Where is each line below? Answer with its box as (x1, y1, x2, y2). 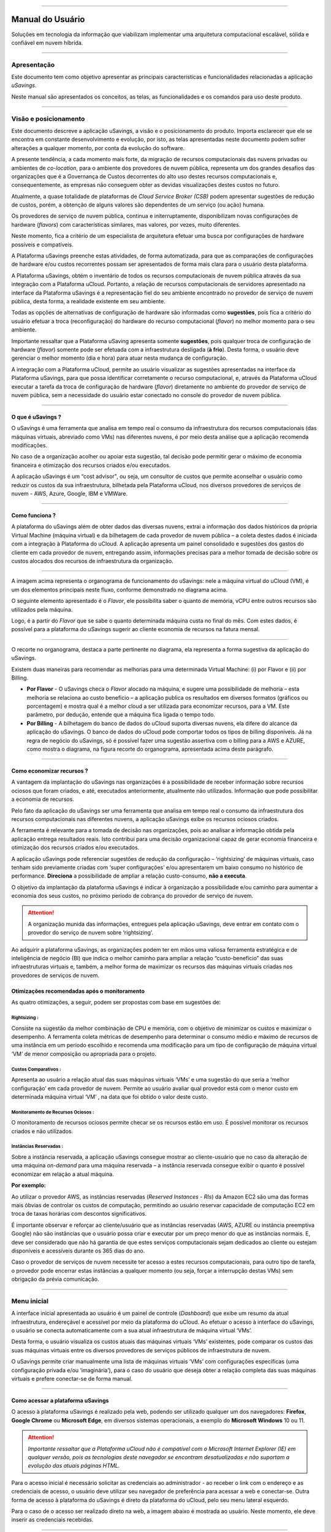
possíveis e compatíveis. (11, 241, 74, 248)
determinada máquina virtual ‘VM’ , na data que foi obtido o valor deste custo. (11, 1093, 208, 1100)
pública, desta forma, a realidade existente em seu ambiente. (11, 298, 165, 305)
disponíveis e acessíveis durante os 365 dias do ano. (11, 1247, 145, 1254)
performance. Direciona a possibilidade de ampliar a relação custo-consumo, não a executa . (11, 872, 247, 879)
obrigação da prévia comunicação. (11, 1275, 99, 1283)
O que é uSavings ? (11, 413, 61, 420)
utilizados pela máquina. (11, 605, 73, 613)
